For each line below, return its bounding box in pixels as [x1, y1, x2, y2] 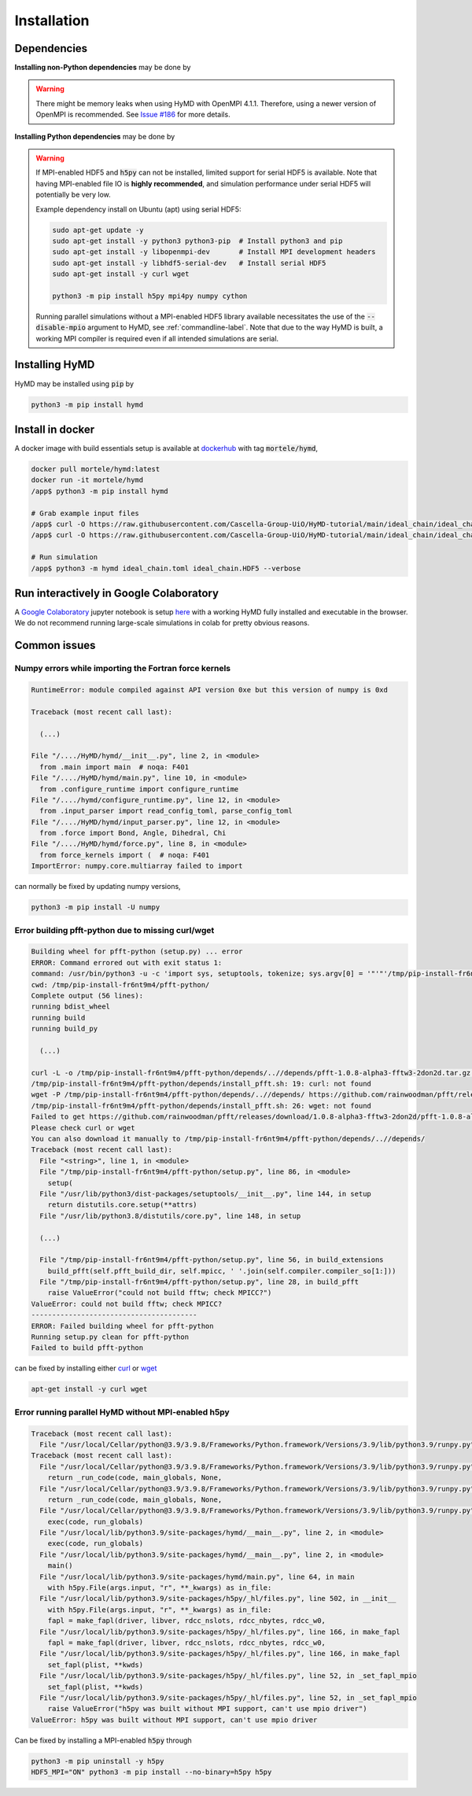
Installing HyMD [14, 358, 95, 371]
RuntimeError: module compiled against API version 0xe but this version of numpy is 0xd [31, 685, 389, 695]
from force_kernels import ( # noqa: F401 [39, 850, 210, 859]
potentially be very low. [35, 190, 112, 200]
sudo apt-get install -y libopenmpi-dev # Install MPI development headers [52, 248, 377, 256]
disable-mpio [35, 323, 87, 332]
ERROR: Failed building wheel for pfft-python [31, 1322, 214, 1330]
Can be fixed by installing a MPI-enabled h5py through [14, 1735, 192, 1745]
